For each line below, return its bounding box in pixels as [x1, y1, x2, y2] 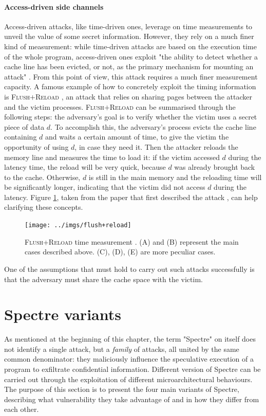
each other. [4, 404, 39, 414]
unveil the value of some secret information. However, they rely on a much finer [4, 31, 254, 42]
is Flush [4, 91, 30, 102]
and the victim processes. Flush [4, 101, 104, 112]
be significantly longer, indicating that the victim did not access [4, 182, 205, 192]
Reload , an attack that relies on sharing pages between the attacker [35, 91, 252, 102]
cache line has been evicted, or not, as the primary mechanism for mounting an [4, 61, 254, 72]
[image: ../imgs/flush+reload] [25, 222, 131, 229]
